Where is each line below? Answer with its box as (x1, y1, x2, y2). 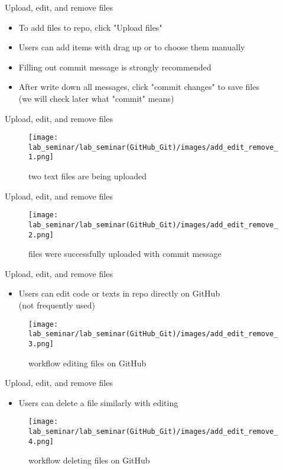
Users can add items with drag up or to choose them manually (18, 41, 245, 53)
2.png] (28, 230, 54, 239)
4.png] (28, 437, 54, 446)
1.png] (28, 153, 54, 162)
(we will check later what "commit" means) (18, 92, 174, 104)
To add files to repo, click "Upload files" (18, 21, 162, 33)
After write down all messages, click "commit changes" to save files (18, 81, 259, 93)
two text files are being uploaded (28, 170, 147, 182)
